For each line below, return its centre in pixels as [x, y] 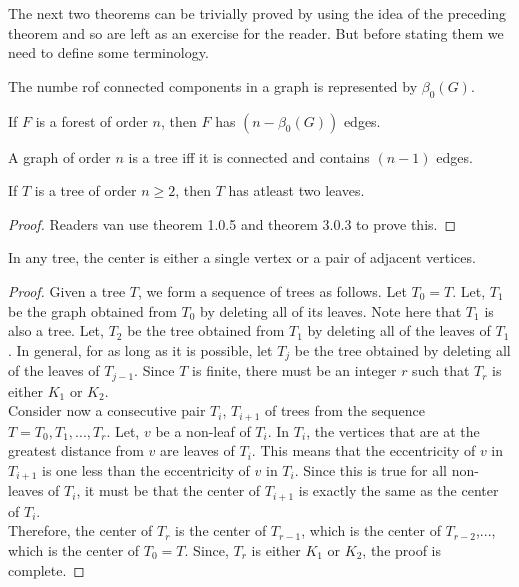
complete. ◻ [46, 569]
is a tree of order [85, 190]
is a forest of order [91, 120]
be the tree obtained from [206, 330]
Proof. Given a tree [67, 290]
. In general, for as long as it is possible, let [140, 349]
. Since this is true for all [371, 469]
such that [441, 370]
